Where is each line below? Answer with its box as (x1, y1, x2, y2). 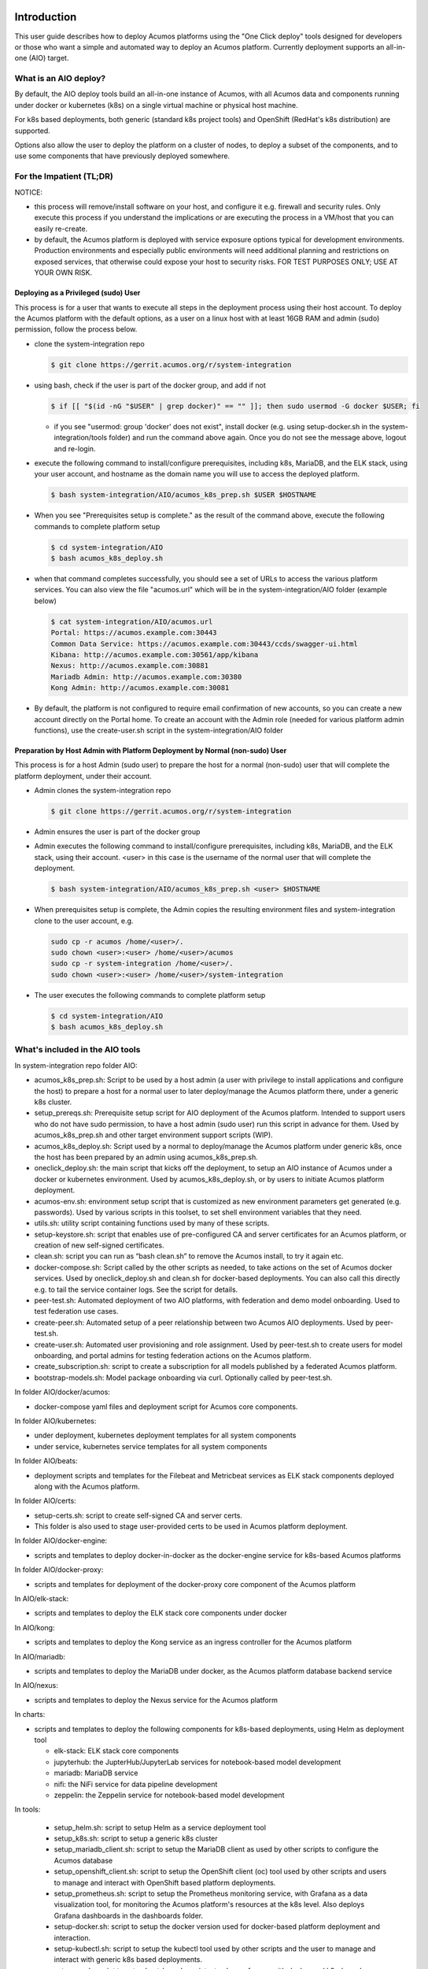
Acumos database (53, 1856, 113, 1865)
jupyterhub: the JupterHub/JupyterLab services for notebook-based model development (53, 1757, 341, 1767)
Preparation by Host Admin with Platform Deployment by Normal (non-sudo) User (14, 745, 287, 755)
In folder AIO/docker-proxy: (14, 1565, 104, 1574)
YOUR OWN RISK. (34, 268, 93, 277)
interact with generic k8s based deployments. (53, 1955, 203, 1964)
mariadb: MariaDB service (53, 1768, 138, 1778)
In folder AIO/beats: (14, 1456, 78, 1466)
